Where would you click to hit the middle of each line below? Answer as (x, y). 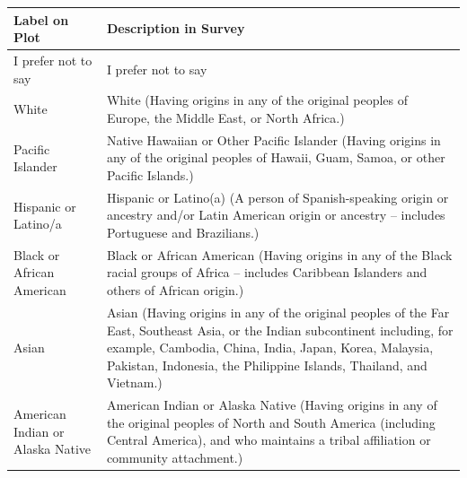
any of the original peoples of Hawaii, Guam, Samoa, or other (276, 157)
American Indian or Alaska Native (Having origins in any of (272, 405)
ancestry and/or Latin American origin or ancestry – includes (276, 215)
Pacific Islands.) (150, 175)
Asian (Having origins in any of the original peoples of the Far (278, 312)
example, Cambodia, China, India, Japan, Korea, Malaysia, (270, 348)
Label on (41, 19)
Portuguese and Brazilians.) (183, 233)
